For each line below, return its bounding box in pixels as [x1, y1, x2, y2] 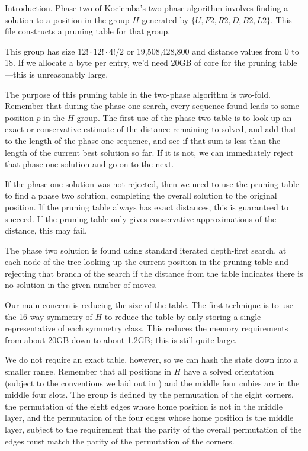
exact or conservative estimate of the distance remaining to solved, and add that [5, 123, 297, 135]
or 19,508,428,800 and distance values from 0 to [126, 44, 299, 57]
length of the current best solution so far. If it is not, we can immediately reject [5, 146, 294, 158]
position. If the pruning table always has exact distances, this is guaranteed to [5, 200, 288, 213]
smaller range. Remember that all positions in [5, 365, 171, 378]
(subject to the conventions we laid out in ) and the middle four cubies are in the [5, 376, 300, 389]
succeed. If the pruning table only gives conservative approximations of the [5, 212, 277, 225]
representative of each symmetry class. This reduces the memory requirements [5, 322, 288, 334]
